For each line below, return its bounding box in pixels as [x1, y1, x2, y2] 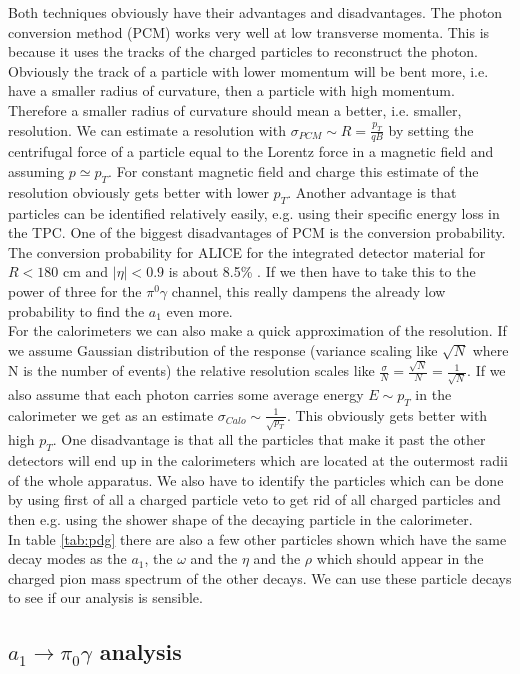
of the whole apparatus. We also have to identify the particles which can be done [8, 469, 504, 490]
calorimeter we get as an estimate [8, 404, 214, 425]
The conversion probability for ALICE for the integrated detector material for [8, 241, 486, 262]
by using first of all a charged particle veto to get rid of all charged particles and [8, 489, 501, 510]
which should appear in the [316, 548, 484, 569]
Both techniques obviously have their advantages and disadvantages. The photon [8, 2, 503, 22]
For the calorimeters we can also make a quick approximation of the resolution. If [8, 320, 507, 341]
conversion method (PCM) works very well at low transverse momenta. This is [8, 21, 490, 42]
